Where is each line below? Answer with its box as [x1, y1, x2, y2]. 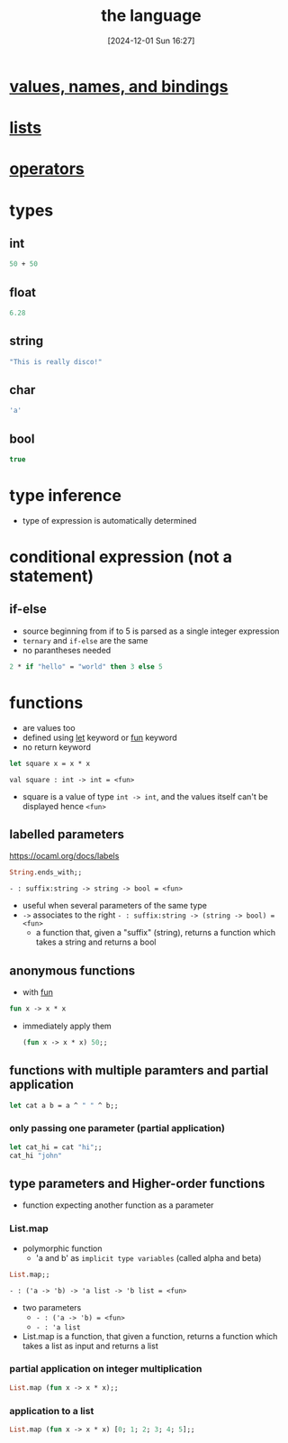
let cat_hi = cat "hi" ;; [9, 1142, 103, 1152]
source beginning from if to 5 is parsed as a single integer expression [22, 626, 280, 636]
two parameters [22, 1301, 82, 1312]
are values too [22, 722, 76, 733]
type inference [9, 486, 121, 506]
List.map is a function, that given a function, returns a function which [22, 1330, 278, 1341]
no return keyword [22, 741, 92, 753]
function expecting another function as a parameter [22, 1200, 214, 1210]
